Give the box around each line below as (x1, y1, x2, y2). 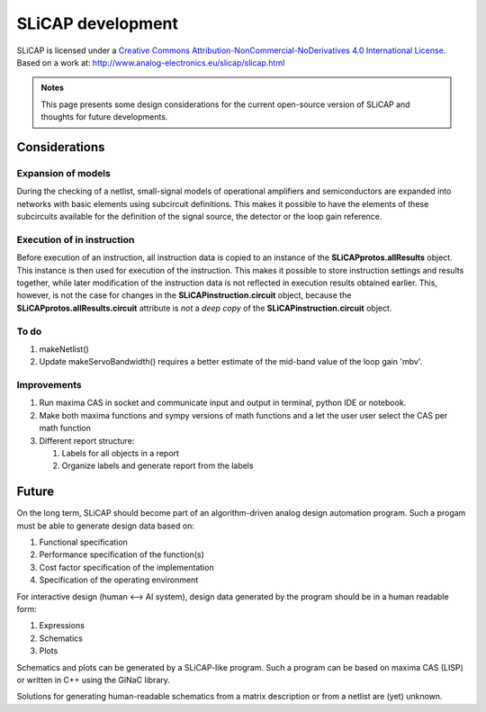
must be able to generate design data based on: (16, 520, 195, 531)
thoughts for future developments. (40, 112, 168, 122)
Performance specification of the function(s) (39, 549, 204, 560)
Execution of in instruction (16, 233, 135, 246)
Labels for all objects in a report (61, 447, 180, 458)
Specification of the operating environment (39, 574, 199, 585)
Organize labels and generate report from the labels (61, 460, 254, 472)
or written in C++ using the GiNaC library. (16, 674, 171, 685)
